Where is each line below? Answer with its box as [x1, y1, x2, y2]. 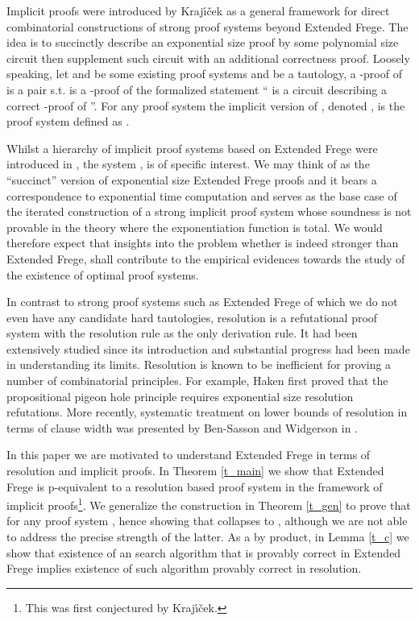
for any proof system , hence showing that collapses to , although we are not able [6, 512, 408, 529]
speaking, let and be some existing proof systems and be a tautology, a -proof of [6, 65, 402, 82]
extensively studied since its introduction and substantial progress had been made [6, 340, 410, 357]
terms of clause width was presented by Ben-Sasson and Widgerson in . [6, 419, 359, 436]
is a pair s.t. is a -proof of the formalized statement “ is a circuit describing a [6, 81, 387, 97]
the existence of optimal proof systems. [6, 266, 199, 283]
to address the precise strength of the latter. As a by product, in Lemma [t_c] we [6, 528, 409, 545]
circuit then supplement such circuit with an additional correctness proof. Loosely [6, 49, 410, 66]
